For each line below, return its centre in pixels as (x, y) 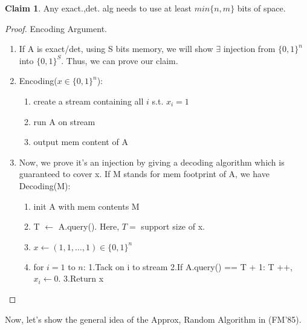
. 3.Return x (81, 278)
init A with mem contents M (86, 206)
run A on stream (64, 121)
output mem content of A (81, 142)
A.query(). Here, (89, 226)
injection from (249, 49)
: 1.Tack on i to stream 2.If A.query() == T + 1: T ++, (188, 266)
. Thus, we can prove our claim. (120, 60)
